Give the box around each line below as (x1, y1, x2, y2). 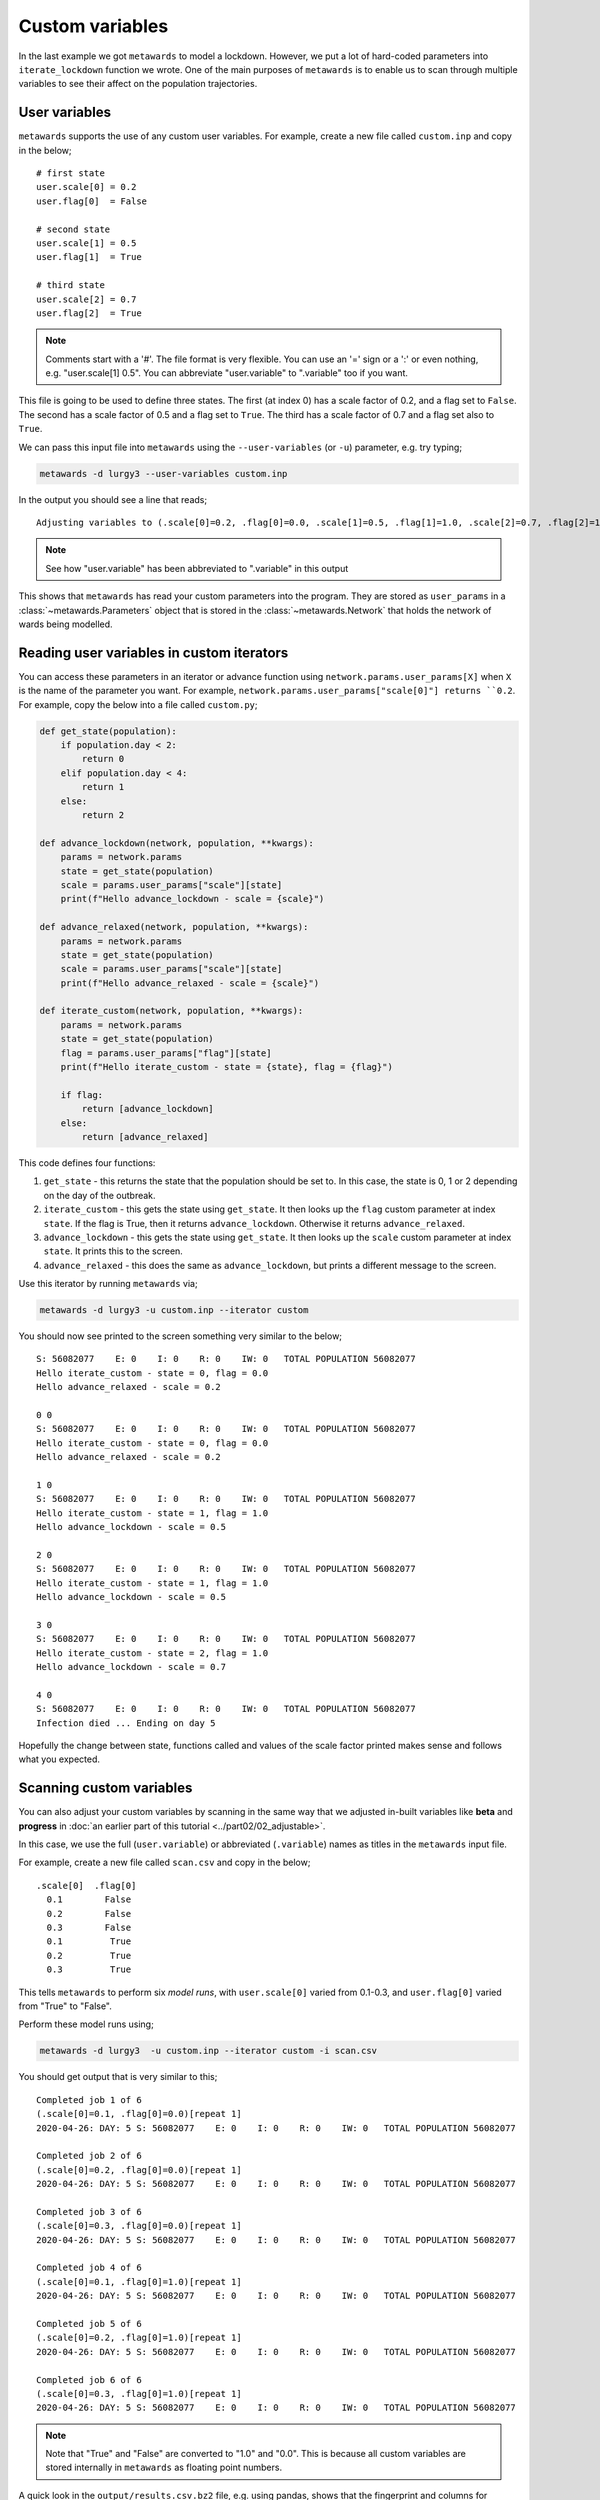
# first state (36, 168, 105, 179)
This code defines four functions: (18, 1156, 156, 1169)
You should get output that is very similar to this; (18, 2071, 218, 2083)
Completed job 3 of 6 (36, 2206, 142, 2217)
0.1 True (46, 1936, 132, 1947)
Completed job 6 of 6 (36, 2374, 142, 2385)
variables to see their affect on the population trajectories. (18, 78, 258, 90)
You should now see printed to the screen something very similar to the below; (18, 1330, 343, 1342)
